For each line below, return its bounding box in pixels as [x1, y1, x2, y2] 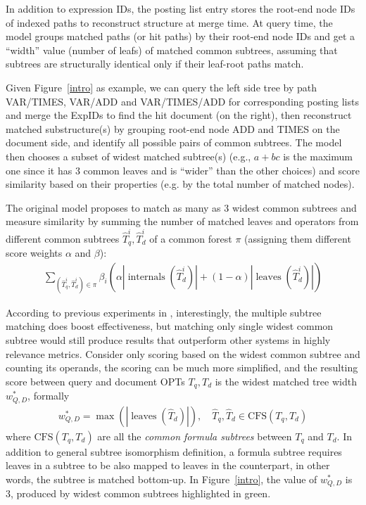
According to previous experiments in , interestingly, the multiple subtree [6, 305, 322, 319]
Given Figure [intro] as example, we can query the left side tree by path [6, 79, 317, 94]
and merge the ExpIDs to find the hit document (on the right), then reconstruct [6, 108, 352, 122]
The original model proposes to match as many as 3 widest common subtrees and [6, 200, 357, 215]
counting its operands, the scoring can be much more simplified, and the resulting [6, 360, 358, 375]
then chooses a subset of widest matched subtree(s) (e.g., [6, 148, 251, 163]
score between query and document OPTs [6, 373, 185, 388]
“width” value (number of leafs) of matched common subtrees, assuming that [6, 42, 338, 57]
